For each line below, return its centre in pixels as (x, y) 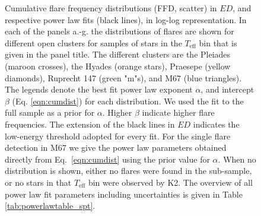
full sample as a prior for (50, 112)
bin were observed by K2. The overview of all (170, 182)
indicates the (216, 124)
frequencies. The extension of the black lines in (90, 124)
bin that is (218, 42)
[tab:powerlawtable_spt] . (50, 206)
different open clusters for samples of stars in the (93, 42)
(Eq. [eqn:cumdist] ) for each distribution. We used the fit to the (128, 101)
